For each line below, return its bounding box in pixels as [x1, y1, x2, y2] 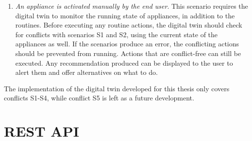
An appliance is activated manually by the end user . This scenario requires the [15, 1, 248, 11]
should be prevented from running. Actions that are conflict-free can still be [15, 48, 241, 58]
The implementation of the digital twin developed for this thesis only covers [4, 83, 230, 93]
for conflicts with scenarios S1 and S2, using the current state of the [15, 29, 218, 39]
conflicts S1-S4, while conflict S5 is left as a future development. [4, 93, 194, 103]
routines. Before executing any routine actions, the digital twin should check [15, 20, 242, 30]
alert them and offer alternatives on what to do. [15, 67, 158, 77]
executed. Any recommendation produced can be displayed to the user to [15, 57, 233, 68]
